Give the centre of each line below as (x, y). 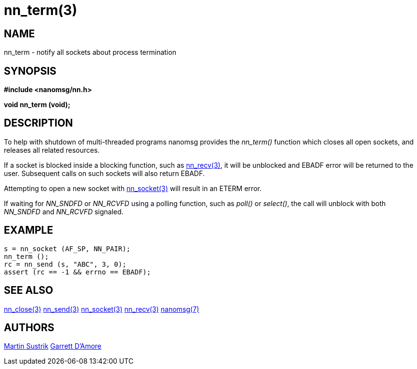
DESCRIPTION (39, 123)
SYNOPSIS (30, 71)
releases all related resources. (52, 150)
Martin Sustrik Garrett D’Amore (53, 346)
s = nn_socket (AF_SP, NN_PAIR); (67, 249)
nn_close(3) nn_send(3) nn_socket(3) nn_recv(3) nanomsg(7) (101, 309)
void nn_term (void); (37, 105)
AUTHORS (29, 327)
